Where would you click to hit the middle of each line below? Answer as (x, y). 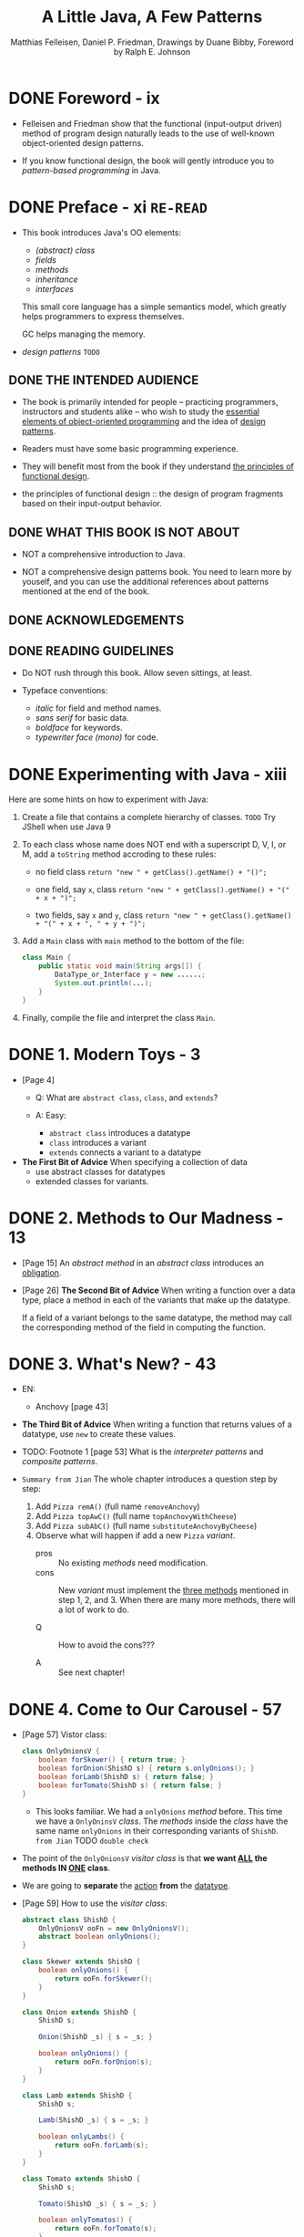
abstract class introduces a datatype (120, 1132)
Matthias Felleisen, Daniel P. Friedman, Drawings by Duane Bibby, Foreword (152, 42)
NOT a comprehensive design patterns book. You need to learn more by (157, 572)
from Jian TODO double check (92, 1840)
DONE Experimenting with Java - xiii (148, 774)
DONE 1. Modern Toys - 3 (105, 1054)
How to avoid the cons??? (106, 1645)
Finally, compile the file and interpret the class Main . (118, 1017)
